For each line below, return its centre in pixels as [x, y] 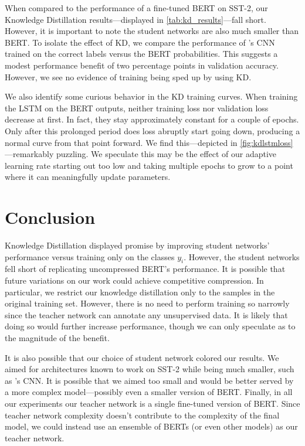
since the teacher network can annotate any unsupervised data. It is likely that [146, 314]
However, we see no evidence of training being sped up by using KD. [128, 76]
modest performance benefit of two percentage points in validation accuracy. [142, 65]
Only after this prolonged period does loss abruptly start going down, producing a [152, 130]
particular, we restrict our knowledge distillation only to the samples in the [140, 292]
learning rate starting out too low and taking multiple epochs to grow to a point [149, 165]
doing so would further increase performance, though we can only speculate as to [150, 326]
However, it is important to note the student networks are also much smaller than [152, 31]
